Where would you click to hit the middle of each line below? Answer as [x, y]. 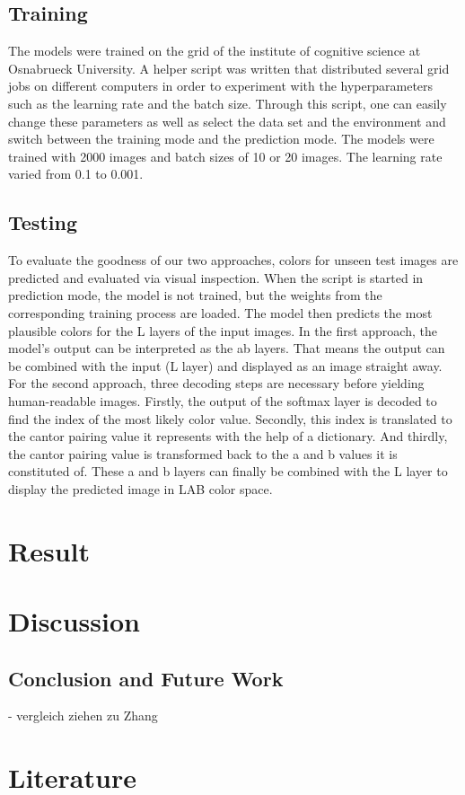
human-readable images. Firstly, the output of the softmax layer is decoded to [223, 400]
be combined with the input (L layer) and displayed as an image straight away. [225, 365]
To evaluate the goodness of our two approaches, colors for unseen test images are [233, 260]
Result [49, 550]
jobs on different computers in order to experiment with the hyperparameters [221, 86]
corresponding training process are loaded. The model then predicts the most [220, 312]
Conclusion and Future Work [146, 678]
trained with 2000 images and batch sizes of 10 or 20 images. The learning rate [225, 156]
